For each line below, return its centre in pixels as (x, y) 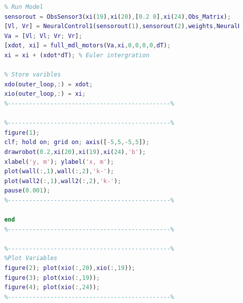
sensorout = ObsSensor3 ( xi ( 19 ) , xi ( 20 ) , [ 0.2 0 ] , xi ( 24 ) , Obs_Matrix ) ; (118, 17)
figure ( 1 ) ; (22, 133)
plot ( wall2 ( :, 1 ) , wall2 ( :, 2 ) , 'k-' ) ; (63, 181)
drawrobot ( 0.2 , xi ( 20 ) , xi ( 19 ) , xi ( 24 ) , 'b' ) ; (75, 152)
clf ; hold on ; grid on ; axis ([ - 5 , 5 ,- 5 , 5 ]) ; (77, 142)
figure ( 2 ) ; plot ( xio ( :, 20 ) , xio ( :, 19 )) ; (70, 268)
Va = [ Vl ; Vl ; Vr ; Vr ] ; (43, 36)
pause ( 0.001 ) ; (27, 191)
